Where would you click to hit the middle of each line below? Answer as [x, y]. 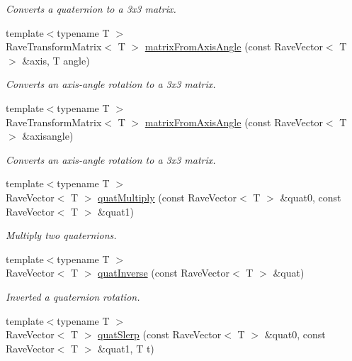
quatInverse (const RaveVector [164, 273]
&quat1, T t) [126, 348]
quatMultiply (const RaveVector [168, 197]
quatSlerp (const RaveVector [160, 334]
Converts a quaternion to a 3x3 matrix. [91, 9]
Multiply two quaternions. [61, 235]
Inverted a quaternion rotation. [73, 296]
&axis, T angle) [56, 60]
